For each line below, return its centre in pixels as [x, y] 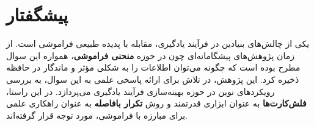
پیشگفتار [37, 14]
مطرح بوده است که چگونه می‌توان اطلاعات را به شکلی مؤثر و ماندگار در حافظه [153, 67]
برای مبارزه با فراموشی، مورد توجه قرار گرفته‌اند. [97, 115]
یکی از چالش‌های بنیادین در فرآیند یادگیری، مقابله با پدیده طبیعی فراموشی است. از [158, 44]
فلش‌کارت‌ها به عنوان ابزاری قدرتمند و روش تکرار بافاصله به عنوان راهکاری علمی [156, 103]
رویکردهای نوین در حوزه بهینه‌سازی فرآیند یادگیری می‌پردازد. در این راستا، [141, 91]
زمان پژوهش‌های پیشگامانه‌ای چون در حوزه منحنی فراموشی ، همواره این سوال [150, 55]
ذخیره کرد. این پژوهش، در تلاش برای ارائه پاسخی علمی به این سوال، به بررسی [153, 79]
